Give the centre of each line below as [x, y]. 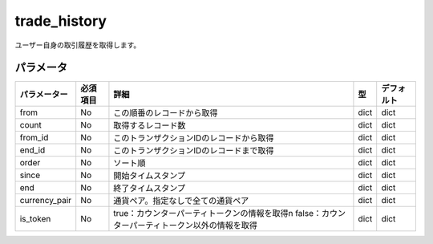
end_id [32, 150]
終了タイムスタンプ [150, 189]
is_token [35, 219]
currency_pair [46, 201]
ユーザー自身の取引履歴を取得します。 [78, 45]
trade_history [61, 21]
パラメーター [44, 95]
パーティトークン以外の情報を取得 [194, 226]
